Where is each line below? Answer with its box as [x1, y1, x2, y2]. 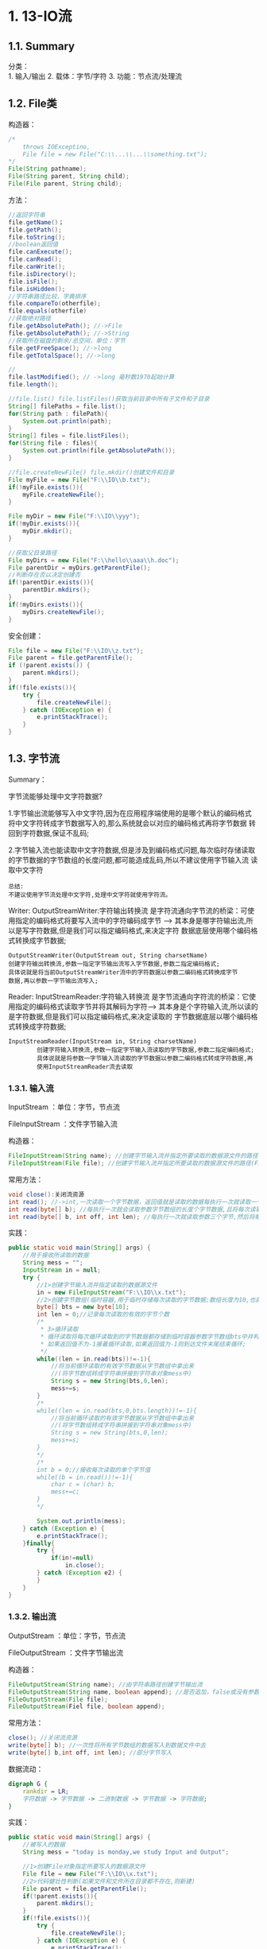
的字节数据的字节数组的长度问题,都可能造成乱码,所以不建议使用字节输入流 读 [8, 855, 258, 864]
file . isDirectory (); [8, 270, 77, 278]
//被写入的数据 [22, 1841, 66, 1849]
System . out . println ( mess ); [37, 1516, 126, 1525]
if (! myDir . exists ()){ [8, 520, 80, 528]
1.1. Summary [8, 39, 75, 52]
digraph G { [8, 1780, 48, 1788]
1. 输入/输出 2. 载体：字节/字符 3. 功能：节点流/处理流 [8, 72, 183, 80]
